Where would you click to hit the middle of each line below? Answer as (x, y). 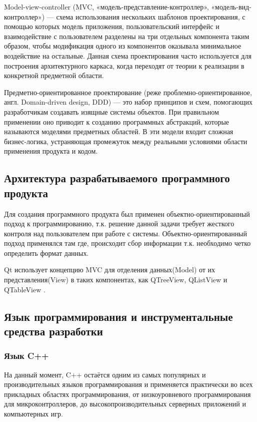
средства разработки (53, 331)
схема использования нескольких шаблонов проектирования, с (151, 16)
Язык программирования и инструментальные (118, 316)
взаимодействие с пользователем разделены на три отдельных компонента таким (127, 36)
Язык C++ (26, 356)
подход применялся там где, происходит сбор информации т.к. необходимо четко (127, 243)
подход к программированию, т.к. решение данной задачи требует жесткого (119, 224)
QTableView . (25, 289)
